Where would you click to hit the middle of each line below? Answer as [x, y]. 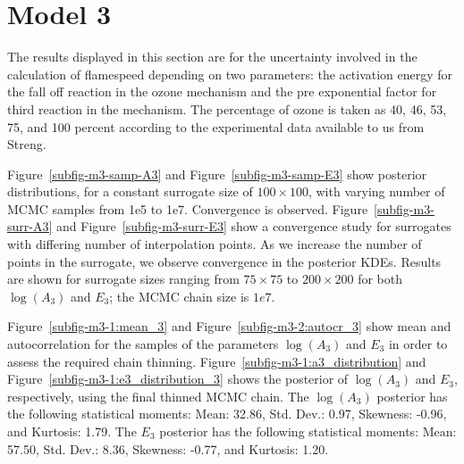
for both [380, 279]
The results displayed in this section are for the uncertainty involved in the [212, 57]
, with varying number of [376, 191]
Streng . [27, 144]
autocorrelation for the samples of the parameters [143, 344]
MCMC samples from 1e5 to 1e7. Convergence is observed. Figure [188, 208]
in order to [418, 344]
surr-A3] [30, 226]
